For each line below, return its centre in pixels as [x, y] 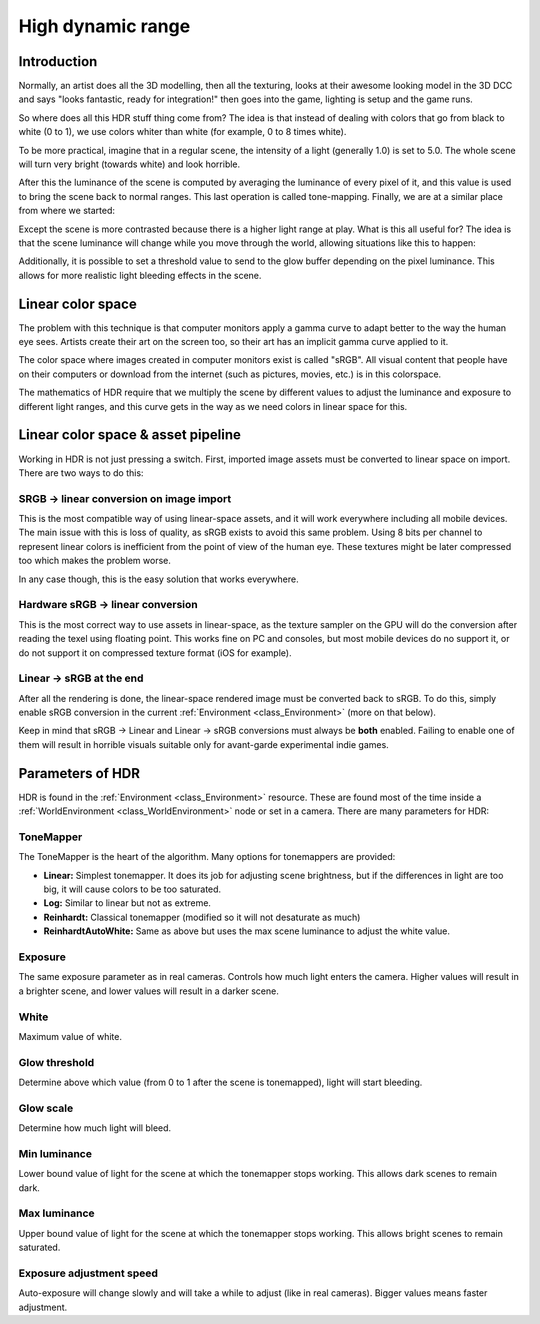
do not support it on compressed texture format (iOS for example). [155, 652]
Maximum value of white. [70, 1036]
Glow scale [46, 1108]
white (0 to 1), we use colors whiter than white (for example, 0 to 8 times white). [182, 132]
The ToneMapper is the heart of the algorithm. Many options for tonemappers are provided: [207, 857]
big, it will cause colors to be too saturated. [132, 889]
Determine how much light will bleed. [95, 1128]
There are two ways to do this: [81, 472]
